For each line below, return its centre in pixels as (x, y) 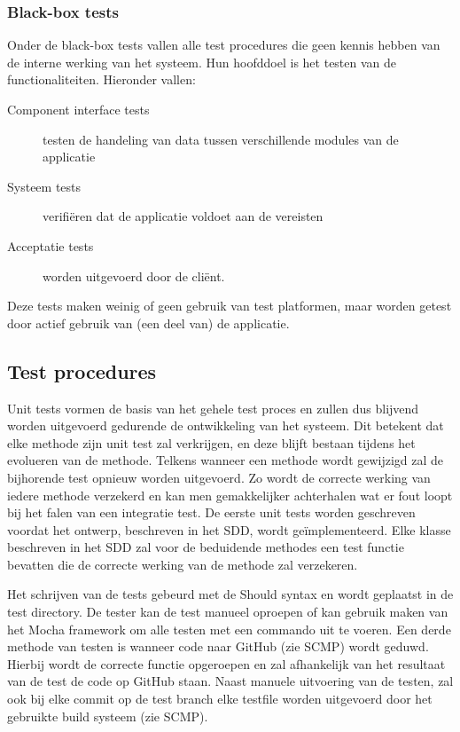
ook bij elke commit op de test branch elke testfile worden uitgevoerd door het (220, 699)
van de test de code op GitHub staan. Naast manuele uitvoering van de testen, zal (230, 681)
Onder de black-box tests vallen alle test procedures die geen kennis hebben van (224, 45)
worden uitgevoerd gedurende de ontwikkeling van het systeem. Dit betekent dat (226, 425)
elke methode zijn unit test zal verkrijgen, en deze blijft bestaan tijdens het (211, 442)
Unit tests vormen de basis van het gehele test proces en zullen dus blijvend (213, 408)
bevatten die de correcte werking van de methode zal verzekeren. (183, 564)
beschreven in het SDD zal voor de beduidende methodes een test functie (206, 547)
